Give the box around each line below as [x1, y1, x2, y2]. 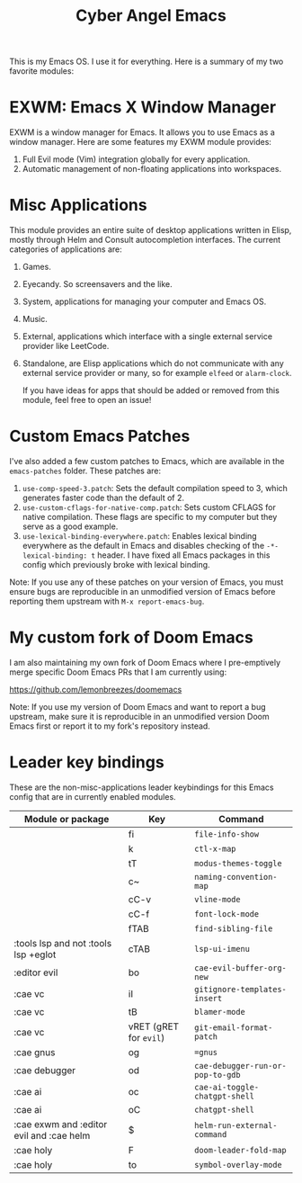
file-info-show [194, 829, 259, 839]
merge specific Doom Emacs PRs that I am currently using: [9, 667, 227, 677]
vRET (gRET [128, 1020, 180, 1033]
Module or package [23, 812, 110, 825]
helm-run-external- [194, 1120, 278, 1130]
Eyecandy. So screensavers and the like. [22, 279, 173, 290]
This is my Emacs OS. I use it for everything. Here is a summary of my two [9, 56, 284, 67]
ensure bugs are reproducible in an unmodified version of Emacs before [9, 587, 276, 596]
